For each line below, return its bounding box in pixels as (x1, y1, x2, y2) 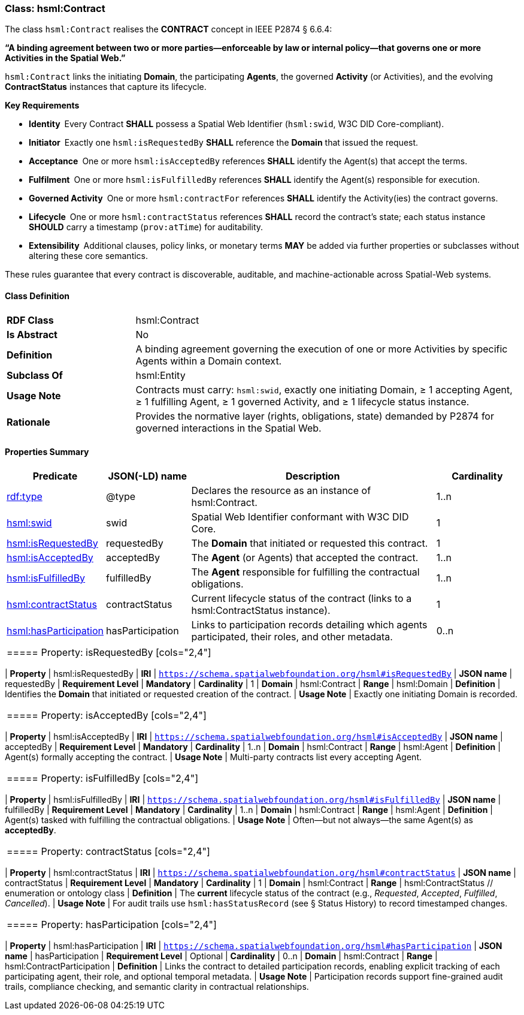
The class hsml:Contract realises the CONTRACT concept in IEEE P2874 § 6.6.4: (5, 24, 332, 35)
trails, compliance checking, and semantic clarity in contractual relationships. (5, 981, 309, 992)
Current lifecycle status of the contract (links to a (191, 592, 412, 604)
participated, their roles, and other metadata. (191, 630, 393, 643)
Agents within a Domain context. (135, 354, 282, 367)
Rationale (7, 415, 50, 428)
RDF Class (7, 314, 54, 326)
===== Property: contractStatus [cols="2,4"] (7, 845, 210, 857)
